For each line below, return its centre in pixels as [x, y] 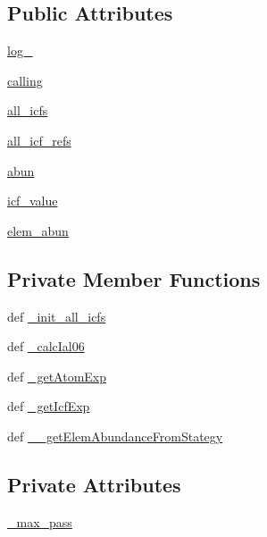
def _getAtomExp [57, 376]
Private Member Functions [134, 278]
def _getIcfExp [49, 406]
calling [25, 80]
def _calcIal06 [46, 346]
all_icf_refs [39, 140]
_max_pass [40, 521]
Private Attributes [94, 484]
